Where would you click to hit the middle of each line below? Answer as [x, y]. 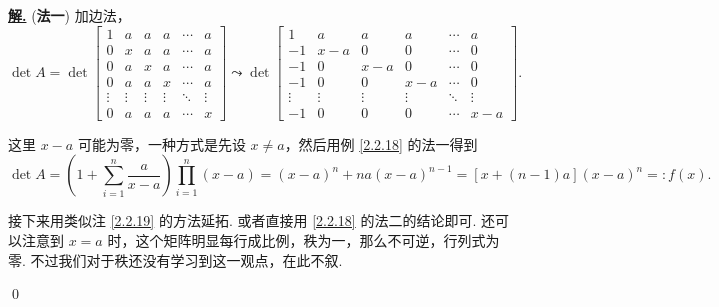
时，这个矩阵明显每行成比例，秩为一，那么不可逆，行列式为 [303, 239]
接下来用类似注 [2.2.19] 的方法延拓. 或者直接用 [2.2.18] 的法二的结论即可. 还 [251, 220]
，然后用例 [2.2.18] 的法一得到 [381, 143]
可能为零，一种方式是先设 [161, 143]
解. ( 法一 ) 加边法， [69, 15]
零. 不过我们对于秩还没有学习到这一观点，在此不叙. [175, 259]
